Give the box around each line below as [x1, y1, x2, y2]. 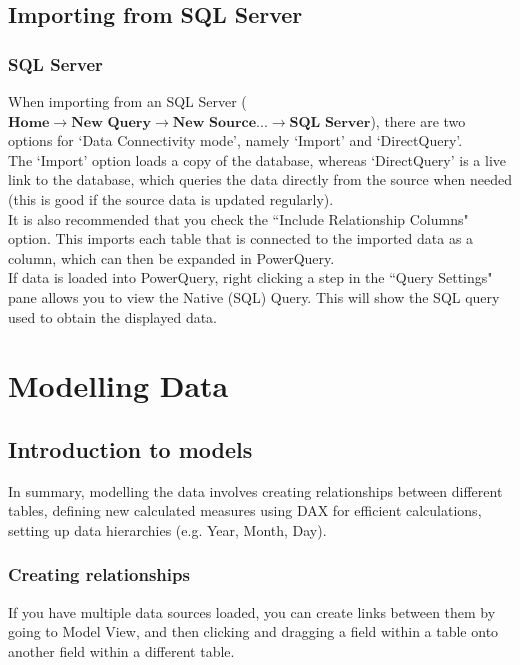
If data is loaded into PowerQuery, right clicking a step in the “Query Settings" [8, 267, 493, 288]
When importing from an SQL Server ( [8, 91, 247, 111]
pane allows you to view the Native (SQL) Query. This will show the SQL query [8, 286, 500, 307]
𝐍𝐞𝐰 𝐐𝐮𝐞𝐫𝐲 [71, 115, 152, 130]
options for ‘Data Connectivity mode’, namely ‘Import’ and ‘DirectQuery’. [8, 130, 463, 151]
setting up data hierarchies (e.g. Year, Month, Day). [8, 519, 327, 540]
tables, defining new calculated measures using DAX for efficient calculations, [8, 500, 482, 521]
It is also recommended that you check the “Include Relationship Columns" [8, 208, 469, 229]
